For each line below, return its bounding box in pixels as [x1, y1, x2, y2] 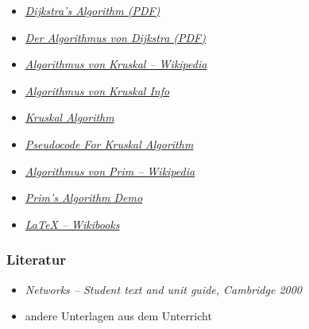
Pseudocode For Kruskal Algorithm [25, 135, 194, 152]
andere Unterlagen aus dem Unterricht [25, 308, 212, 324]
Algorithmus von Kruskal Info [25, 82, 170, 99]
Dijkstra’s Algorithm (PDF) [25, 2, 160, 18]
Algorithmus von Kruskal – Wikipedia [25, 56, 207, 72]
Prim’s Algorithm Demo [25, 189, 143, 206]
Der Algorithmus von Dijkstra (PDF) [25, 29, 206, 45]
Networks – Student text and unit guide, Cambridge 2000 [25, 281, 303, 297]
